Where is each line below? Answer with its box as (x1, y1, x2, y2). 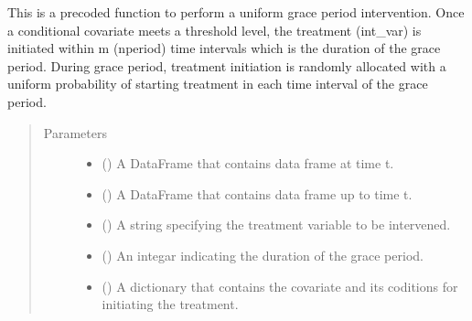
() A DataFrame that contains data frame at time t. (102, 154, 394, 173)
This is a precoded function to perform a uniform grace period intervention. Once (7, 3, 465, 21)
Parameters (43, 123, 107, 142)
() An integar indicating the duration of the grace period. (102, 245, 424, 264)
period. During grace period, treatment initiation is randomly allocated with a (7, 56, 446, 75)
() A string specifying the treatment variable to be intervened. (102, 215, 451, 234)
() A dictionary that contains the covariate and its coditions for (102, 276, 458, 295)
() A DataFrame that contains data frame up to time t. (102, 184, 413, 203)
